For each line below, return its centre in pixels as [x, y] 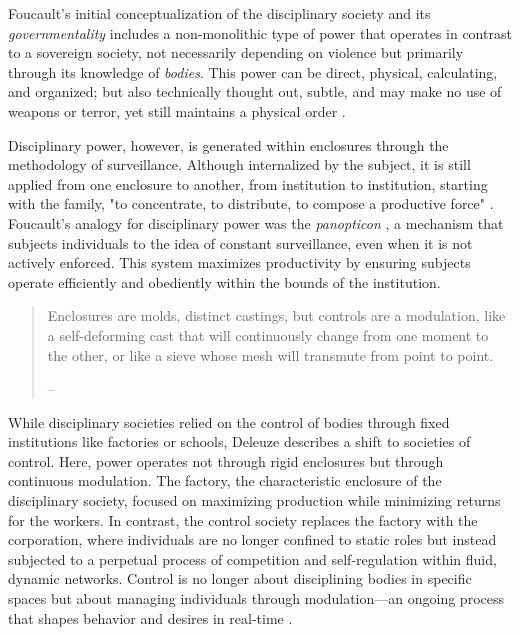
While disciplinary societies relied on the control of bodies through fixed [229, 421]
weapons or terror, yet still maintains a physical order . [177, 110]
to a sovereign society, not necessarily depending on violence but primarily [236, 52]
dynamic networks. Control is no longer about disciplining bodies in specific [240, 578]
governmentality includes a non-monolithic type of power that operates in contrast [260, 32]
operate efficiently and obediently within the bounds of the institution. [224, 281]
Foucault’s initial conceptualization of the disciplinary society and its [219, 13]
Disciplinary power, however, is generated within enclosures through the [228, 144]
